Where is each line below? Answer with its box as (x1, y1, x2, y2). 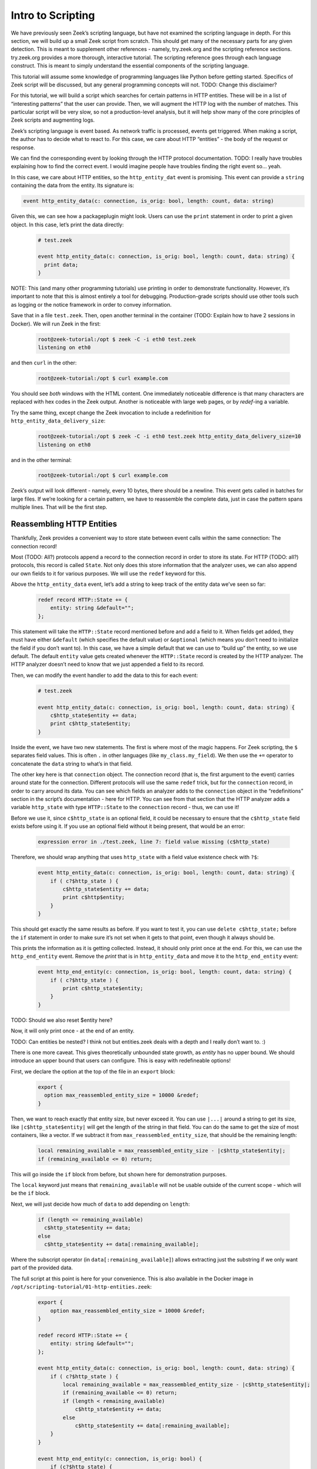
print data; (44, 261, 79, 268)
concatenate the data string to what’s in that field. (11, 760, 133, 767)
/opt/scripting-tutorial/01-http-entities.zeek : (11, 1283, 152, 1290)
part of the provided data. (11, 1264, 73, 1272)
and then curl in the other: (11, 359, 77, 366)
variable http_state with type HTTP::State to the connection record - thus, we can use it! (11, 804, 240, 811)
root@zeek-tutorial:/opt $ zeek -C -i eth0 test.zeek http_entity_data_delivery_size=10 (38, 433, 302, 440)
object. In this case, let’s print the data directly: (11, 221, 124, 228)
